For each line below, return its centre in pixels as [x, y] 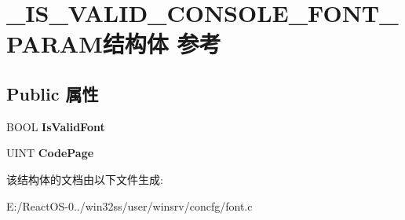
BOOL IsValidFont [56, 126]
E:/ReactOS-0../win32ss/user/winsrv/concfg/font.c [130, 205]
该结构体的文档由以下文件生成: [85, 179]
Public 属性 [53, 93]
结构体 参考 [162, 44]
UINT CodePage [50, 153]
